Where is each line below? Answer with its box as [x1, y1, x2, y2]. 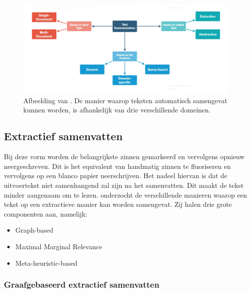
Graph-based [15, 225, 53, 235]
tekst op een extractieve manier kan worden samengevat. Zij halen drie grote [4, 199, 232, 209]
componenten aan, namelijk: [4, 208, 87, 219]
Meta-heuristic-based [15, 257, 78, 268]
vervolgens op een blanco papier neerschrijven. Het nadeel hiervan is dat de [4, 170, 228, 181]
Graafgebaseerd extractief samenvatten [4, 278, 160, 291]
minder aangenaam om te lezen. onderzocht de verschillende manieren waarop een [4, 189, 247, 200]
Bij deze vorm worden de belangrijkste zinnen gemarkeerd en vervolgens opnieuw [4, 151, 245, 162]
